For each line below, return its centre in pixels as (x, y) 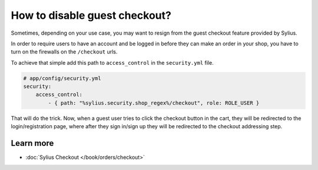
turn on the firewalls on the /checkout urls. (64, 52)
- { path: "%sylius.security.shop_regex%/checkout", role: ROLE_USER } (154, 103)
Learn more (32, 143)
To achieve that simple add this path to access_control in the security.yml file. (112, 62)
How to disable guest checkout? (91, 15)
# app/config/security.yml (62, 78)
